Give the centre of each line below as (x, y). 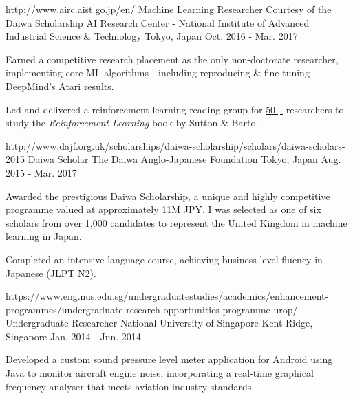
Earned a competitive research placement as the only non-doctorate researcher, (172, 59)
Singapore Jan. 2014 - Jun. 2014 (73, 336)
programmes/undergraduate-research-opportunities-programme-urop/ (152, 309)
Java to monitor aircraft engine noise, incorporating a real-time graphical (160, 373)
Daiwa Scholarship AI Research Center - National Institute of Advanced (158, 22)
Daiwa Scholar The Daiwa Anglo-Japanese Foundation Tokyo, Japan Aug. (184, 159)
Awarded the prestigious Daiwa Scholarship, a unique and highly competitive (168, 196)
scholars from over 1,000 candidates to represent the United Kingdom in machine (176, 222)
